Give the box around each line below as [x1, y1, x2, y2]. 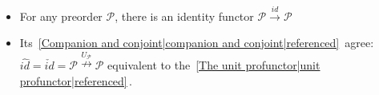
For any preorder [19, 7, 103, 24]
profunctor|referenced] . [19, 73, 132, 89]
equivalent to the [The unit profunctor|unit [107, 57, 321, 73]
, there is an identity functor [115, 7, 254, 24]
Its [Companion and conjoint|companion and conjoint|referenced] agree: [19, 34, 374, 51]
